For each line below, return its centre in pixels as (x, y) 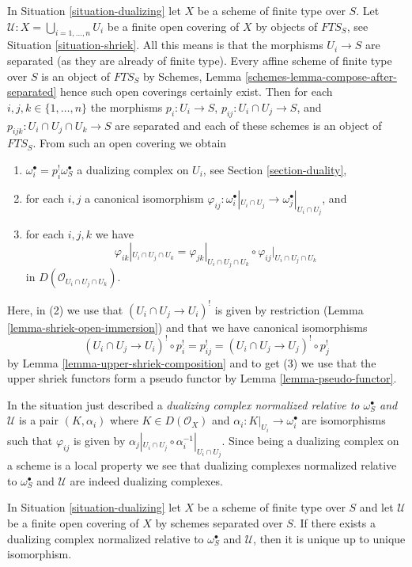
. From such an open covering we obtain (130, 143)
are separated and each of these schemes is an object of (248, 125)
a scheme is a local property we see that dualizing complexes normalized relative (202, 465)
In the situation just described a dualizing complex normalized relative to (183, 404)
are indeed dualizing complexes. (147, 480)
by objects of (287, 26)
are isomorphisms (344, 420)
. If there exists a (334, 523)
